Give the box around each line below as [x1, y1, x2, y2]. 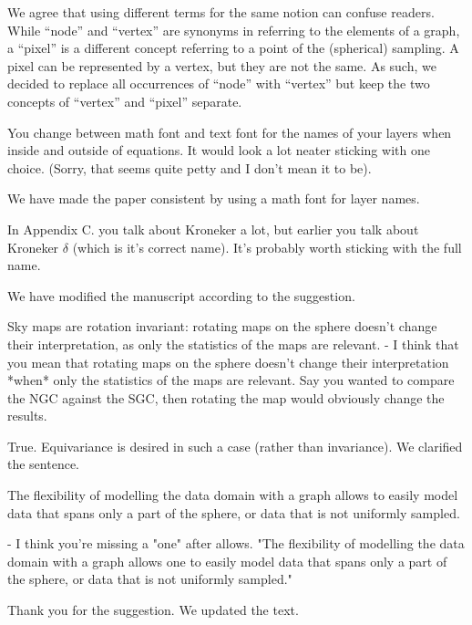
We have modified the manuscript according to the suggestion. [7, 286, 355, 305]
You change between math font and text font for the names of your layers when [7, 122, 452, 141]
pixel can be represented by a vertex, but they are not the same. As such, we [7, 56, 436, 75]
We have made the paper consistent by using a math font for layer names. [7, 189, 420, 208]
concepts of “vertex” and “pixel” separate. [7, 91, 242, 110]
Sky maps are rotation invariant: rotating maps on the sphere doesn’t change [7, 317, 437, 336]
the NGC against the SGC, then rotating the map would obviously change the [7, 388, 445, 407]
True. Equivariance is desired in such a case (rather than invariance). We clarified [7, 436, 463, 455]
